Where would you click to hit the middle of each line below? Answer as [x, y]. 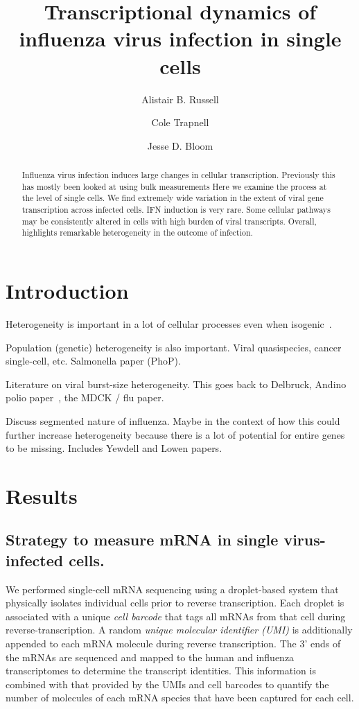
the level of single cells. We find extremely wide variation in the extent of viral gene [173, 198]
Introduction [67, 291]
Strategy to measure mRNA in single [142, 540]
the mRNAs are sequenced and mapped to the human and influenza [150, 657]
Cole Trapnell [180, 122]
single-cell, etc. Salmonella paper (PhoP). [93, 361]
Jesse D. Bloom [180, 145]
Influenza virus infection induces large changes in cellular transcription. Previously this [178, 175]
